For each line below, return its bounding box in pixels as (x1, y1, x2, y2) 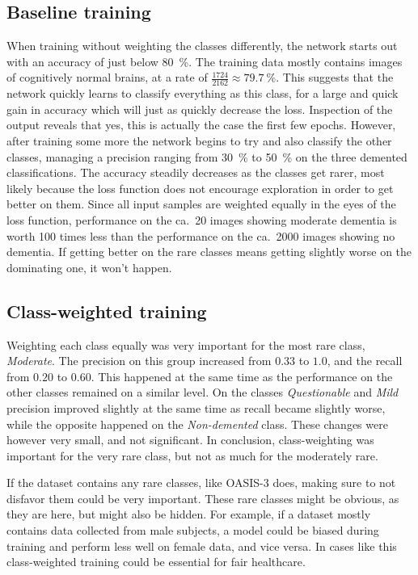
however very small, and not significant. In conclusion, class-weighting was (6, 431, 374, 448)
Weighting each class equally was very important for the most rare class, (6, 336, 365, 353)
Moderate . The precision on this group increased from (6, 352, 272, 369)
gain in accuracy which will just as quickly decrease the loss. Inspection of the (6, 100, 393, 117)
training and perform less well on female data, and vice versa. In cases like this (6, 537, 397, 554)
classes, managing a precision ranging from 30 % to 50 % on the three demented (6, 148, 407, 165)
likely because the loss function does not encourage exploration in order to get (6, 179, 394, 196)
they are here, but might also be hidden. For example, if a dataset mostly (6, 506, 371, 523)
